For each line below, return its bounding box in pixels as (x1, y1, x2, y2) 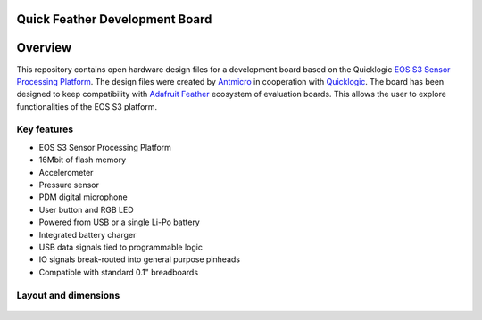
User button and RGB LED (38, 204, 134, 215)
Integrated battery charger (38, 229, 137, 240)
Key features (16, 123, 74, 135)
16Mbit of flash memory (38, 154, 127, 165)
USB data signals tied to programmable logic (38, 242, 203, 252)
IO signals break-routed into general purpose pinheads (38, 254, 241, 265)
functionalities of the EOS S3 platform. (16, 101, 158, 111)
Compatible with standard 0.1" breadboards (38, 267, 199, 277)
